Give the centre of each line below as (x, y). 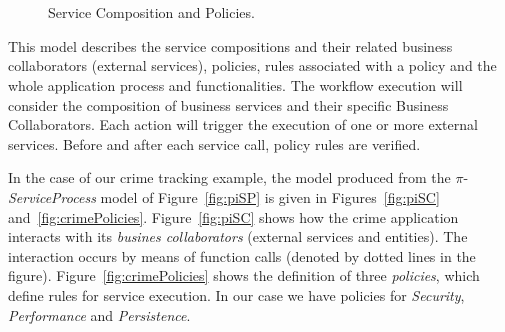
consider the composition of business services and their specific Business (228, 104)
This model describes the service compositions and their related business (230, 45)
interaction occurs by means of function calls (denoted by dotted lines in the (242, 255)
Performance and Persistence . (99, 314)
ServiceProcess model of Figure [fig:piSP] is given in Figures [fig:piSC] (224, 196)
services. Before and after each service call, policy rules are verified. (214, 143)
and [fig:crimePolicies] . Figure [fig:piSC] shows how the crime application (233, 216)
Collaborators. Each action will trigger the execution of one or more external (243, 124)
